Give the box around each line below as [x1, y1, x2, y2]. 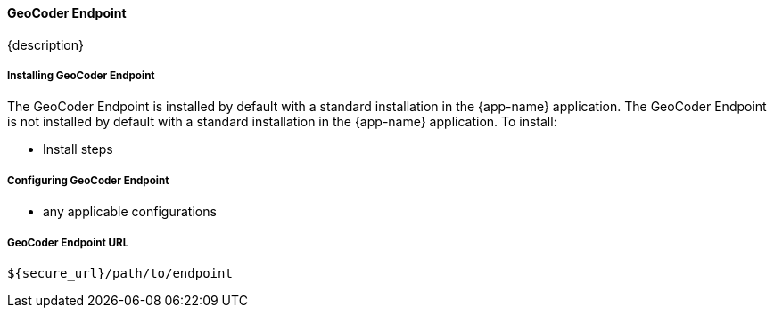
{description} [7, 36, 84, 52]
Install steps [43, 141, 113, 157]
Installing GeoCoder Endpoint [7, 69, 155, 82]
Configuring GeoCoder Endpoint [7, 174, 169, 187]
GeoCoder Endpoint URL [7, 236, 129, 249]
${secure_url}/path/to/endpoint [7, 265, 233, 280]
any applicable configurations [43, 204, 217, 220]
